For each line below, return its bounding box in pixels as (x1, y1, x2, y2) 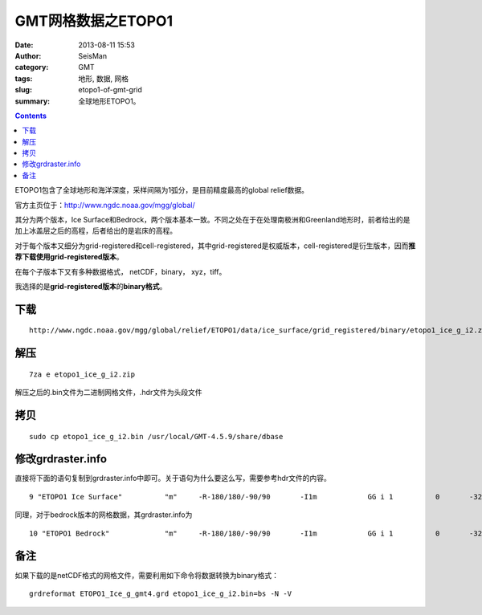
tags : (14, 73, 33, 83)
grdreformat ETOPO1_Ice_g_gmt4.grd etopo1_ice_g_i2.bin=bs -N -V (29, 589, 292, 598)
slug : (14, 85, 32, 95)
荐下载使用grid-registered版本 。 (14, 252, 124, 262)
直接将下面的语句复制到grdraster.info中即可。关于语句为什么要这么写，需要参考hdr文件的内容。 (14, 474, 331, 483)
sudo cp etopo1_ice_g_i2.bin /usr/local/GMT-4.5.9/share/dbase (29, 432, 284, 441)
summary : (14, 96, 51, 106)
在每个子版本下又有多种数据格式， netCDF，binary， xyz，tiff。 (14, 267, 227, 276)
